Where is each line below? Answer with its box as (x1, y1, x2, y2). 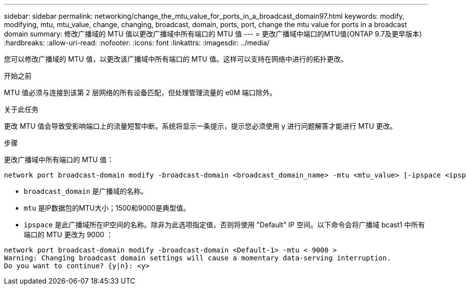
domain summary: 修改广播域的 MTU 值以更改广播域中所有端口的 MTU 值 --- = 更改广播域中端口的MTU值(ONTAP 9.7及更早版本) (4, 30, 422, 38)
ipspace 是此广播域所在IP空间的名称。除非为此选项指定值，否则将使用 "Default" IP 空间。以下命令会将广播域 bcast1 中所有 (24, 220, 425, 229)
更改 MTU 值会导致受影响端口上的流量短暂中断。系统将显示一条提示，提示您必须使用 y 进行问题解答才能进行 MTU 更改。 (4, 122, 397, 130)
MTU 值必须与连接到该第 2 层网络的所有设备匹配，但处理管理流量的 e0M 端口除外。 (4, 88, 276, 97)
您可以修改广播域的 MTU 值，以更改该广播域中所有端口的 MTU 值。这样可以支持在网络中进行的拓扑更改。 (4, 55, 348, 63)
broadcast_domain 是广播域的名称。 (24, 187, 148, 195)
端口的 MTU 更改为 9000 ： (24, 230, 114, 239)
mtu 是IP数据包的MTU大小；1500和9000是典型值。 (24, 204, 190, 212)
